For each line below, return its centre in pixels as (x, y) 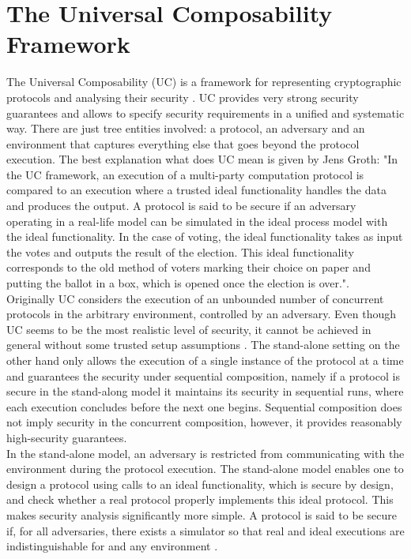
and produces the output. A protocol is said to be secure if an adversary (181, 206)
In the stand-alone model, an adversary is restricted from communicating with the (205, 453)
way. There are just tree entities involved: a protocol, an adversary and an (186, 128)
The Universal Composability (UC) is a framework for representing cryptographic (204, 82)
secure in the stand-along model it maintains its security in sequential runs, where (205, 391)
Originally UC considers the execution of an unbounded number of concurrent (195, 298)
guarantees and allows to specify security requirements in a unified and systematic (205, 113)
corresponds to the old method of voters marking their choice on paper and (189, 267)
